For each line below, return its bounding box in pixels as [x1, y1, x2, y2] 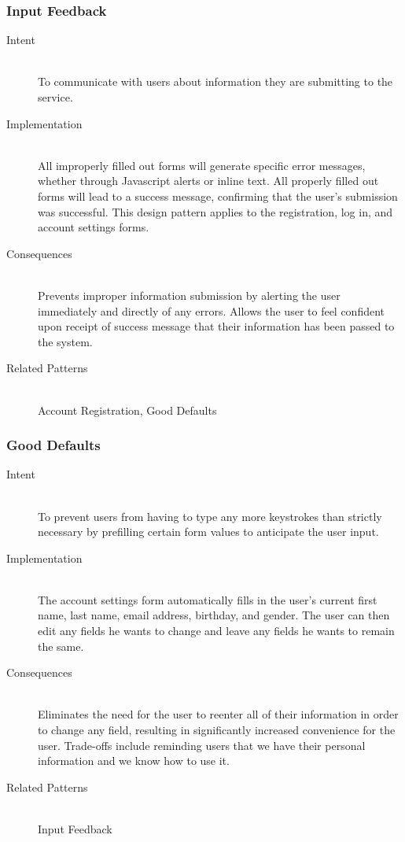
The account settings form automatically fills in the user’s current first [38, 591, 377, 607]
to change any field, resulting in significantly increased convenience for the [38, 722, 396, 738]
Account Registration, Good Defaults [38, 401, 217, 418]
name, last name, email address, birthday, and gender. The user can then [38, 607, 390, 623]
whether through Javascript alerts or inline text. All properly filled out [38, 172, 379, 189]
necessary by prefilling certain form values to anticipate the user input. [38, 523, 379, 540]
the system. [38, 333, 93, 349]
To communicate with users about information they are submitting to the [38, 73, 393, 90]
